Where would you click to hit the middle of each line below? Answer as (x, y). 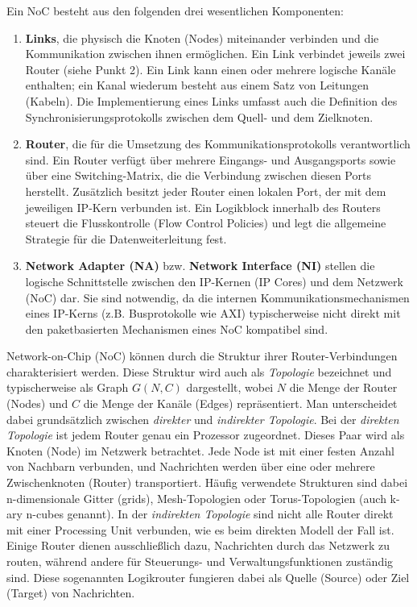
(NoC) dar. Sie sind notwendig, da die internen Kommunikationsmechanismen (217, 297)
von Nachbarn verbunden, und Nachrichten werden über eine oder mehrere (191, 466)
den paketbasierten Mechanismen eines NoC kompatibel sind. (177, 328)
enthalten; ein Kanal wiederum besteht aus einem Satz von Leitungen (197, 85)
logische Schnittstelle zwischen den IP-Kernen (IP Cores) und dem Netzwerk (214, 281)
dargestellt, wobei (230, 387)
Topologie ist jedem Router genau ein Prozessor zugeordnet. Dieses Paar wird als (206, 435)
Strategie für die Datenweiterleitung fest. (126, 238)
